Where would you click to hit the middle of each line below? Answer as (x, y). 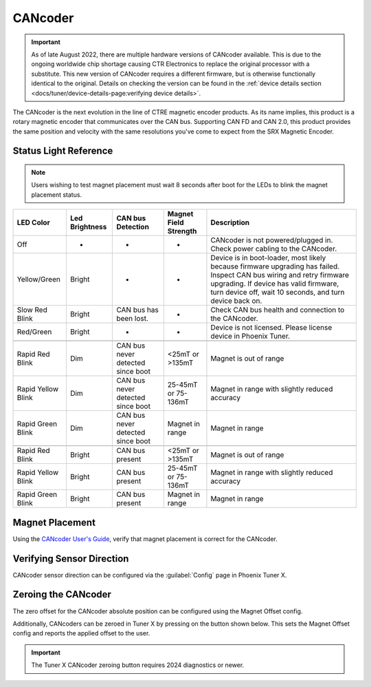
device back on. (236, 301)
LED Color (34, 222)
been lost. (133, 319)
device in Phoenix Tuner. (250, 336)
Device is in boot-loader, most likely (268, 258)
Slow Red (32, 310)
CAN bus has (138, 310)
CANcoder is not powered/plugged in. (272, 240)
